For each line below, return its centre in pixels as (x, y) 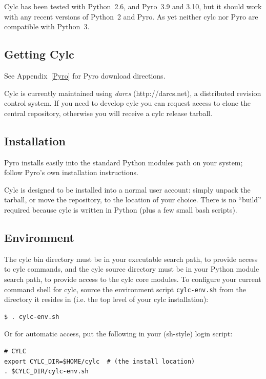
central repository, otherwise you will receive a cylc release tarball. (108, 113)
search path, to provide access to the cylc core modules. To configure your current (133, 279)
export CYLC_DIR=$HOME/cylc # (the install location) (100, 361)
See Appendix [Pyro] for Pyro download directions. (85, 75)
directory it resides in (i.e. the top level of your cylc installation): (106, 299)
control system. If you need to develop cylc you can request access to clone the (128, 103)
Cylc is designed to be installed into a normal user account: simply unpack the (127, 189)
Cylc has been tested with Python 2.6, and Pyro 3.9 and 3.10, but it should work (133, 6)
